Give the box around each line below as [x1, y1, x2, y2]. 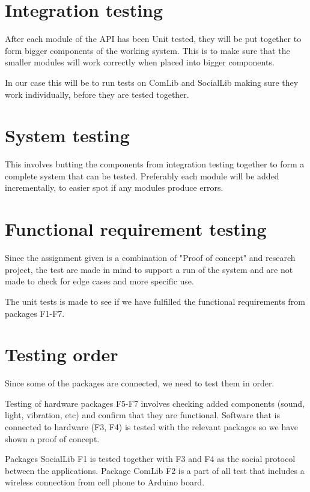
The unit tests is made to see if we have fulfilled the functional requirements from [5, 295, 305, 307]
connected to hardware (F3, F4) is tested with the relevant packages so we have [5, 421, 299, 433]
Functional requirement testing [5, 217, 267, 241]
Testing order [5, 342, 118, 367]
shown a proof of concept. [5, 432, 100, 445]
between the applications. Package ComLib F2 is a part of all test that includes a [5, 464, 305, 476]
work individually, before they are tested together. [5, 88, 189, 100]
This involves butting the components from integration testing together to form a [5, 158, 305, 170]
